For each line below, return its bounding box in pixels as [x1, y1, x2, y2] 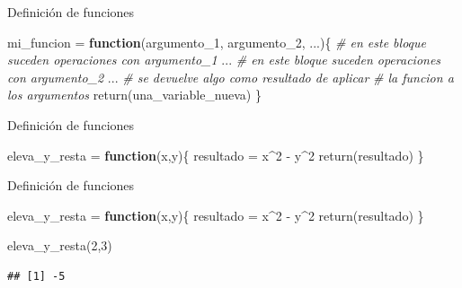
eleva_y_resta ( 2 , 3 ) [7, 236, 112, 255]
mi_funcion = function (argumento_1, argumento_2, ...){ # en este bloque [7, 32, 426, 51]
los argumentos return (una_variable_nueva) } [7, 85, 262, 104]
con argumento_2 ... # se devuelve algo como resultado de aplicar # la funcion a [7, 67, 454, 86]
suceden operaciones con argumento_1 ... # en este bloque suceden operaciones [7, 50, 441, 69]
